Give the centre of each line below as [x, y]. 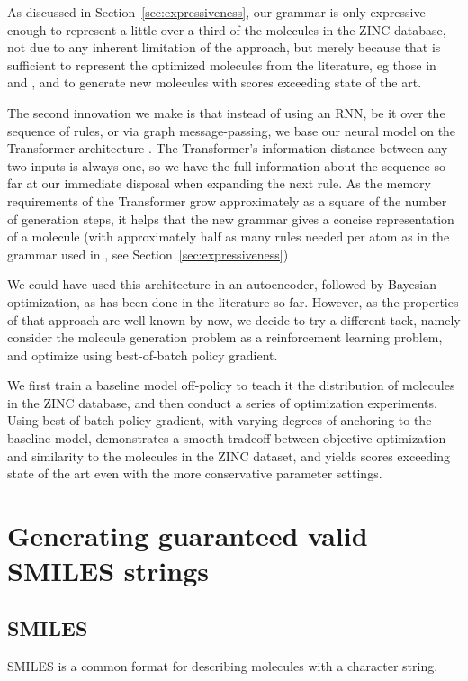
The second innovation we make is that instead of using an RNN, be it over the [226, 112]
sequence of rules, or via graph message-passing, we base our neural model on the [232, 130]
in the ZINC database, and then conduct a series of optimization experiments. [222, 402]
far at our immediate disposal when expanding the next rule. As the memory [219, 183]
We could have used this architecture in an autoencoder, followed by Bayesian [222, 284]
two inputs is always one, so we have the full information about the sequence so [226, 165]
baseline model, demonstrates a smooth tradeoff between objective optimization [227, 438]
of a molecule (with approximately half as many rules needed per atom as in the [229, 236]
